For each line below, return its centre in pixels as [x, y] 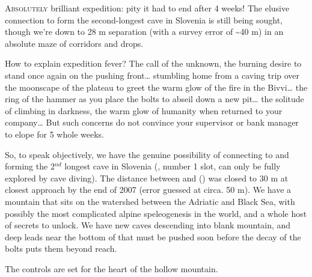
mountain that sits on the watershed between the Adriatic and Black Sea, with [150, 201]
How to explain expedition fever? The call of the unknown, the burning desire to [153, 63]
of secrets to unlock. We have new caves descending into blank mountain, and [148, 225]
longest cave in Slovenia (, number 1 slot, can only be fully [173, 166]
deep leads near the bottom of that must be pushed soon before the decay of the [153, 236]
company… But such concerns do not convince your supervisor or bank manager [152, 122]
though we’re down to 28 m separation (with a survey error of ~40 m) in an [144, 32]
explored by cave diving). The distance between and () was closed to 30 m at [147, 178]
